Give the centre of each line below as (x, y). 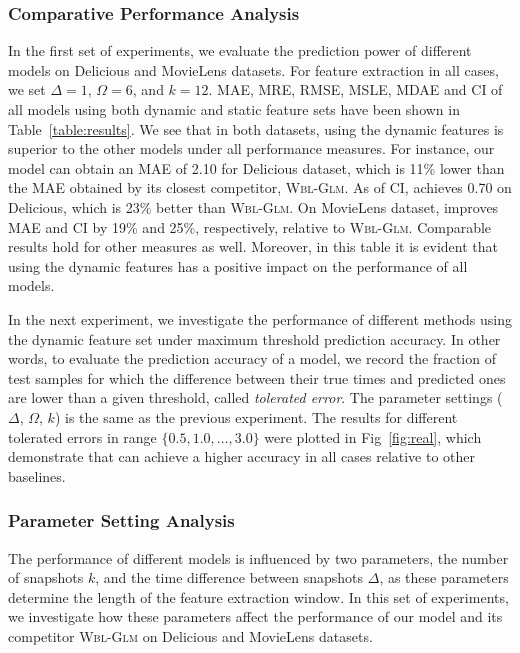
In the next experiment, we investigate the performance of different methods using (260, 318)
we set (27, 89)
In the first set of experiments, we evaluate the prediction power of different (240, 50)
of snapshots (46, 577)
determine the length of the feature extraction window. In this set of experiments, (258, 596)
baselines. (37, 475)
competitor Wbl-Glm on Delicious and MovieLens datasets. (190, 635)
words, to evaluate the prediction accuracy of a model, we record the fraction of (252, 358)
